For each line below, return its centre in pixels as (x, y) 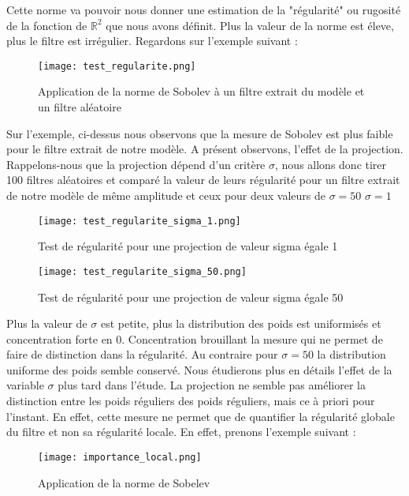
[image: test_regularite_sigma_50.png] (142, 271)
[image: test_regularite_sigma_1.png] (139, 221)
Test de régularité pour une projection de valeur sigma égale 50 (191, 297)
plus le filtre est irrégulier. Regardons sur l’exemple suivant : (152, 41)
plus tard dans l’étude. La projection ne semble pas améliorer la (212, 385)
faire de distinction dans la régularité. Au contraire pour (142, 354)
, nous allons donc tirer (331, 164)
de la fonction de (47, 25)
